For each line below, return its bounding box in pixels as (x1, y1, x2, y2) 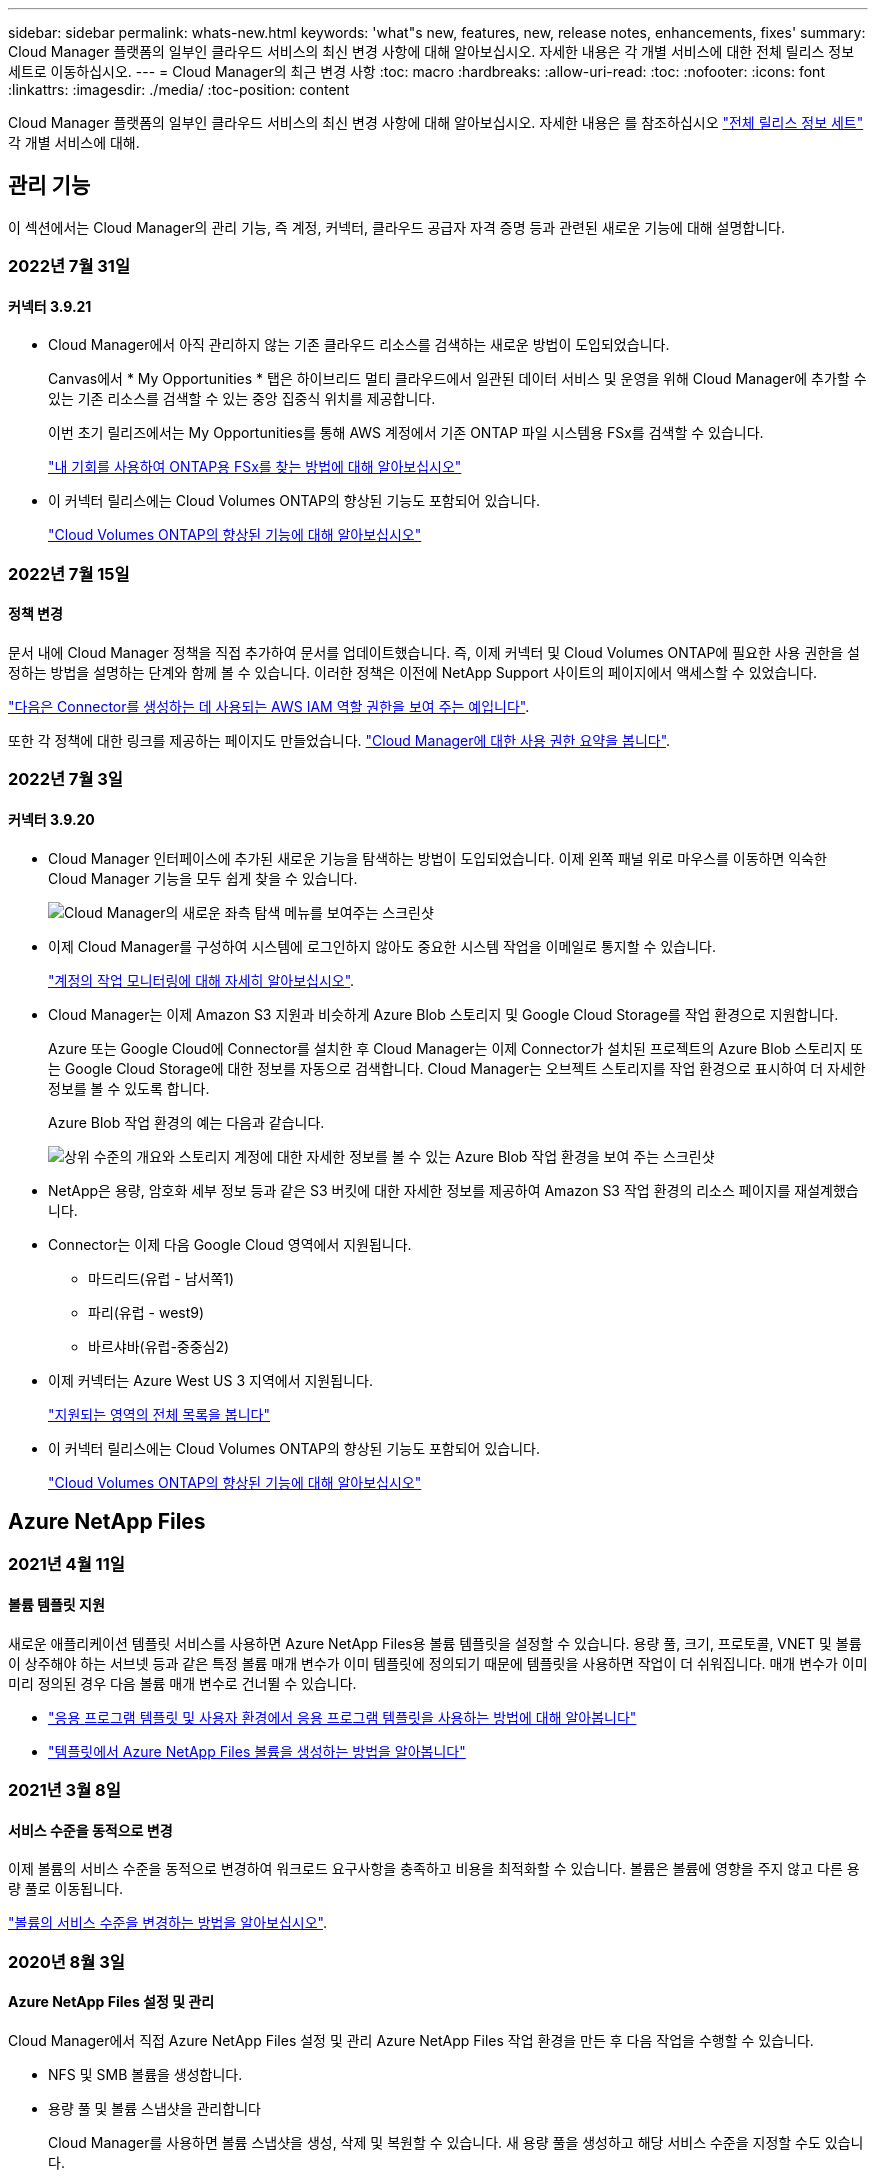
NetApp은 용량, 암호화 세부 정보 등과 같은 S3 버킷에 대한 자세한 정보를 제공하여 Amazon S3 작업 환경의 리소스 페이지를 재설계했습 (48, 1181, 859, 1199)
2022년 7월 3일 (8, 769, 123, 790)
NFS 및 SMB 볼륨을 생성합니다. (48, 2065, 243, 2083)
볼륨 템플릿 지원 (8, 1596, 105, 1614)
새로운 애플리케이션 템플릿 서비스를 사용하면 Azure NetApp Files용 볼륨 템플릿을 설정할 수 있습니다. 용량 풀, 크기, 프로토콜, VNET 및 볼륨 (8, 1634, 862, 1652)
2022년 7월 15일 (8, 563, 130, 584)
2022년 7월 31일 (8, 256, 130, 277)
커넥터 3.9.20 (8, 811, 95, 829)
